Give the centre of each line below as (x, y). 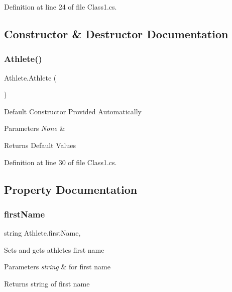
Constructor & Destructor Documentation (116, 33)
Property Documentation (71, 189)
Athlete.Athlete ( (30, 77)
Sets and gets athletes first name (54, 249)
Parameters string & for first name (57, 267)
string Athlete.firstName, (42, 233)
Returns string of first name (47, 283)
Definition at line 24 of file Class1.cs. (61, 7)
